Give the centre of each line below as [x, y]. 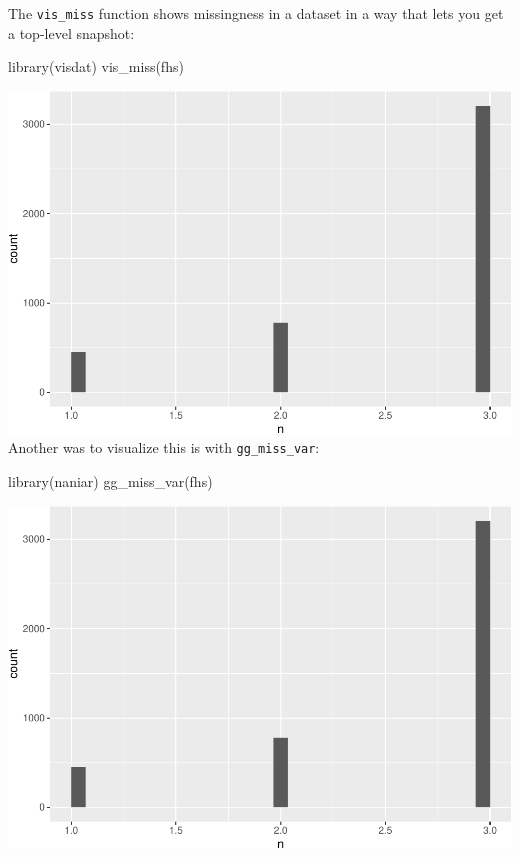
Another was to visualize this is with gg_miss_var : [164, 447]
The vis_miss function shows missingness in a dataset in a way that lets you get [256, 13]
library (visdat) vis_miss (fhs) [96, 66]
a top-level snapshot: [71, 32]
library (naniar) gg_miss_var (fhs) [110, 481]
